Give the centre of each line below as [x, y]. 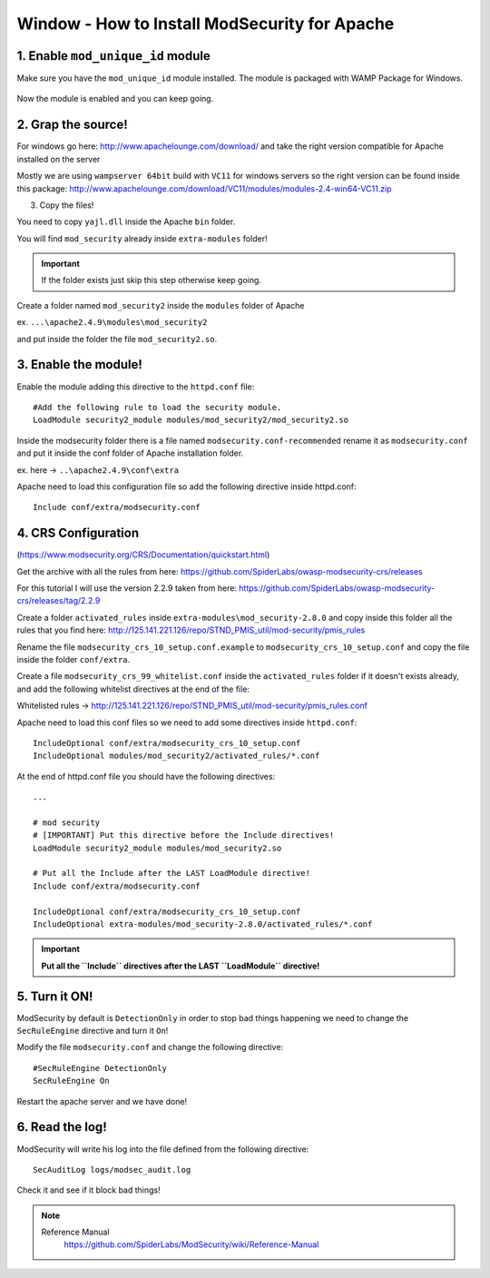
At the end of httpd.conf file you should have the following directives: [146, 776]
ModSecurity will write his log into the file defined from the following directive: [163, 1149]
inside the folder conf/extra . [73, 659]
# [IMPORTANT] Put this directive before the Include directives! [184, 836]
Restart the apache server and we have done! [102, 1101]
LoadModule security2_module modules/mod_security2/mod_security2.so [191, 420]
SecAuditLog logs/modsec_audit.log [112, 1170]
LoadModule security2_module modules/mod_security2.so [157, 848]
